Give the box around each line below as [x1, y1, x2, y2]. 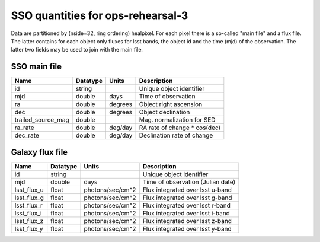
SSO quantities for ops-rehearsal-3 [11, 9, 188, 22]
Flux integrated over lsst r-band [142, 201, 231, 209]
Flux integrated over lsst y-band [142, 224, 232, 233]
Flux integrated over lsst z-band [142, 216, 232, 225]
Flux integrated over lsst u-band [142, 186, 232, 194]
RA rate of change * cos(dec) [139, 123, 221, 132]
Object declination [139, 108, 190, 116]
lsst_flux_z [14, 216, 44, 225]
